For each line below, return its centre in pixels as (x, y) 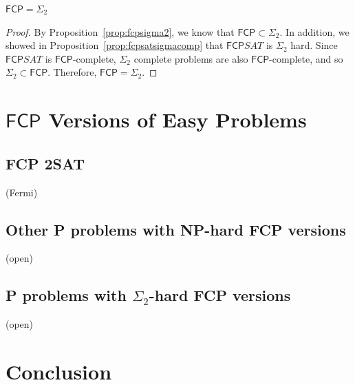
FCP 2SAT (45, 163)
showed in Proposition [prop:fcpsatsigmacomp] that (115, 45)
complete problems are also (191, 58)
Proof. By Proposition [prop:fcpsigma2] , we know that (120, 31)
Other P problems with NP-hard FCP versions (176, 229)
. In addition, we (314, 31)
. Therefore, (72, 72)
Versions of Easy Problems (177, 119)
